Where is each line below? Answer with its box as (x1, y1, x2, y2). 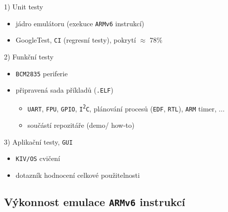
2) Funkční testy (4, 51, 54, 61)
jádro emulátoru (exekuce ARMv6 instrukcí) (15, 18, 145, 28)
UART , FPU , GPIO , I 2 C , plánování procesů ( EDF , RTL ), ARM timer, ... (27, 103, 225, 113)
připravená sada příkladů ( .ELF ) (15, 85, 114, 95)
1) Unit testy (4, 1, 44, 11)
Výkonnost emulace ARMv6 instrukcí (4, 194, 185, 210)
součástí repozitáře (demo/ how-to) (27, 120, 135, 130)
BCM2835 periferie (15, 68, 68, 78)
